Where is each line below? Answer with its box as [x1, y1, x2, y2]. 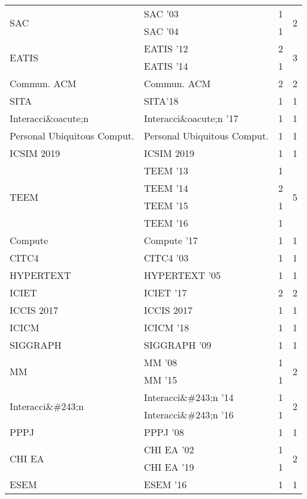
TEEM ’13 [144, 164, 188, 177]
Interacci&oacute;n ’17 [144, 111, 239, 125]
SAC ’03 [144, 7, 179, 20]
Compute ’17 [144, 233, 198, 247]
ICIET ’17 [144, 286, 187, 299]
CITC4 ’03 [144, 251, 189, 265]
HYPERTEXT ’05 [144, 268, 221, 282]
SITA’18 [144, 94, 179, 108]
